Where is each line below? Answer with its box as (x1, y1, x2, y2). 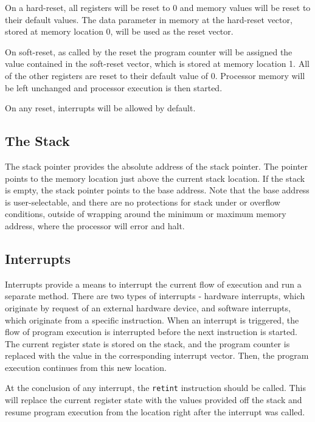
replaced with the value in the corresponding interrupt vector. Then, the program (5, 349, 309, 362)
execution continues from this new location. (5, 361, 167, 373)
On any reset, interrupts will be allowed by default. (5, 102, 196, 114)
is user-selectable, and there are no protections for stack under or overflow (5, 195, 280, 208)
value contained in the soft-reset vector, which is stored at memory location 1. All (5, 57, 310, 70)
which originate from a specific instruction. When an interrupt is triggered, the (5, 313, 299, 326)
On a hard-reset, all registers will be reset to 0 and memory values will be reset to (5, 1, 311, 13)
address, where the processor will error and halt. (5, 219, 185, 232)
